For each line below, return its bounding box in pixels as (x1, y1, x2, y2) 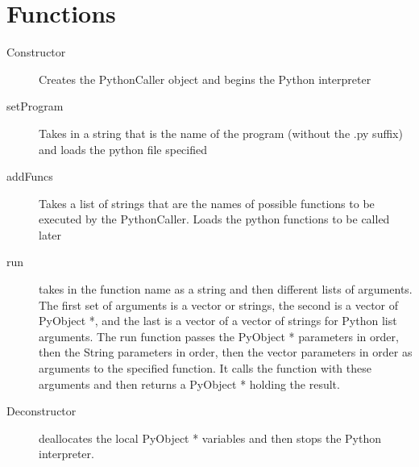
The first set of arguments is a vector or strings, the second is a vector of (39, 296, 399, 313)
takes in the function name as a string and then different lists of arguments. (39, 281, 413, 298)
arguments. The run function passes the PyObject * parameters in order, (39, 327, 399, 344)
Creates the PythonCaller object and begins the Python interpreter (39, 70, 371, 87)
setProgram (6, 98, 64, 115)
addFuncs (6, 168, 53, 185)
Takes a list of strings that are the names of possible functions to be (39, 194, 375, 211)
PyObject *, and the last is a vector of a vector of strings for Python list (39, 312, 397, 329)
